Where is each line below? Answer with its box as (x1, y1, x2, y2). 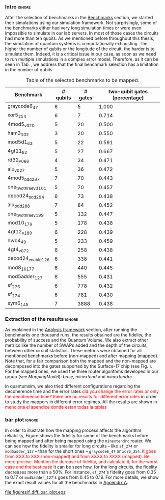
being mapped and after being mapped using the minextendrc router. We (5, 438, 152, 444)
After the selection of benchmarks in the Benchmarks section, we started (5, 15, 153, 21)
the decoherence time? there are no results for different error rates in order (5, 393, 157, 399)
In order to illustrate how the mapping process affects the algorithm (5, 427, 141, 433)
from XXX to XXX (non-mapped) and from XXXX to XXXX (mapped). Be (5, 453, 150, 460)
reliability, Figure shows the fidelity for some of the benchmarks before (5, 433, 149, 439)
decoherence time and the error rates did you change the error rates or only (5, 388, 159, 394)
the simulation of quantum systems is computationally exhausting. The (5, 41, 148, 47)
